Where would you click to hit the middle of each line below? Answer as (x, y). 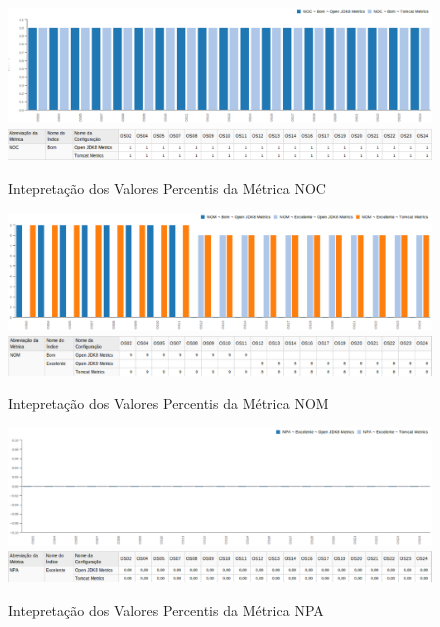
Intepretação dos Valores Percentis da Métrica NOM (168, 403)
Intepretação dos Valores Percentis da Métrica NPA (166, 610)
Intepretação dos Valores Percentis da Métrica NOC (167, 188)
